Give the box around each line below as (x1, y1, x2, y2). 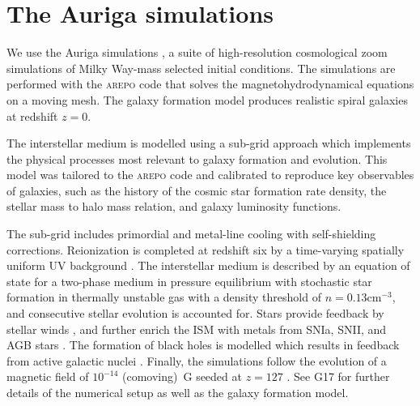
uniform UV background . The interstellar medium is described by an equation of (6, 257, 410, 274)
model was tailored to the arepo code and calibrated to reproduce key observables (6, 166, 414, 183)
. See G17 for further (286, 368, 390, 385)
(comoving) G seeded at (122, 368, 242, 385)
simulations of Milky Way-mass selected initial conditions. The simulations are (6, 59, 396, 76)
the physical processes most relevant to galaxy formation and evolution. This (6, 150, 388, 167)
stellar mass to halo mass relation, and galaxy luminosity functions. (6, 198, 342, 215)
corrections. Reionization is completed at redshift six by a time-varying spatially (6, 241, 405, 258)
